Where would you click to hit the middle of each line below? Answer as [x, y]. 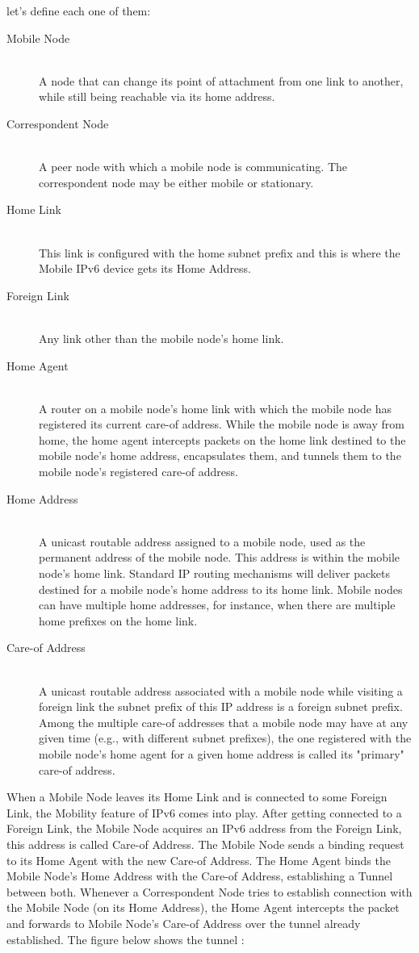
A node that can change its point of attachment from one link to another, [221, 80]
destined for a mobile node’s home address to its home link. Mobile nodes [221, 589]
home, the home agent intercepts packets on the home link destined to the [222, 439]
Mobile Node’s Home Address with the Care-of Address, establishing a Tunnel [200, 876]
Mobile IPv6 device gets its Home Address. [145, 268]
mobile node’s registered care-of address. [139, 472]
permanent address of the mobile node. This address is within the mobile [220, 557]
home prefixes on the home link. [118, 620]
